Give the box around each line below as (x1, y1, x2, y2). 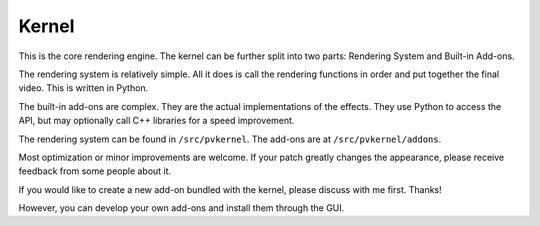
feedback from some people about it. (18, 165, 172, 177)
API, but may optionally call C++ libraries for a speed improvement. (18, 115, 295, 127)
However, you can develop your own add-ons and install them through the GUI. (18, 202, 345, 214)
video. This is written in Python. (18, 82, 149, 94)
